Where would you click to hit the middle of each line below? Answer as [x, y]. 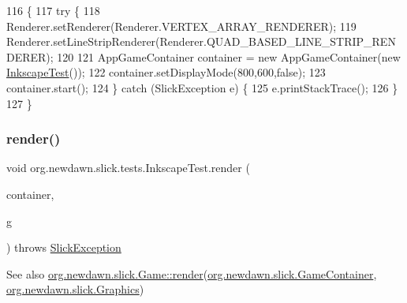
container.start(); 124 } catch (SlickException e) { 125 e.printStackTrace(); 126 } [202, 87]
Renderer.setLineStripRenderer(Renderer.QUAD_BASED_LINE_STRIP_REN [201, 41]
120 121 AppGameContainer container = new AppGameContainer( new [229, 56]
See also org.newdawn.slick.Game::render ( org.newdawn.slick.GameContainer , [192, 273]
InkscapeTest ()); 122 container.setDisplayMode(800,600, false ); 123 [166, 72]
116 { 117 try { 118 [53, 10]
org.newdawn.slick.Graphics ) [75, 289]
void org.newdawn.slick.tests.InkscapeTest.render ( [128, 168]
